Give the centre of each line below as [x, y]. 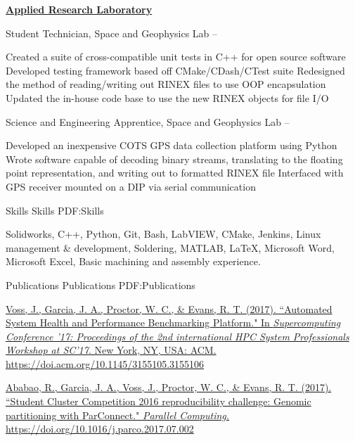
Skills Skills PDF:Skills [55, 210]
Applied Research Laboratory [79, 9]
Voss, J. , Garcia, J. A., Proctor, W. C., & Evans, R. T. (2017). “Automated [169, 308]
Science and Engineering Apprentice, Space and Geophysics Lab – [148, 121]
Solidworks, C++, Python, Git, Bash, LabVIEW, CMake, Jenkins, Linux [163, 234]
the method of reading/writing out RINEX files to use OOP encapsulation [166, 84]
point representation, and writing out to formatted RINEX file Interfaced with [175, 173]
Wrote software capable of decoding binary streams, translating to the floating [174, 159]
